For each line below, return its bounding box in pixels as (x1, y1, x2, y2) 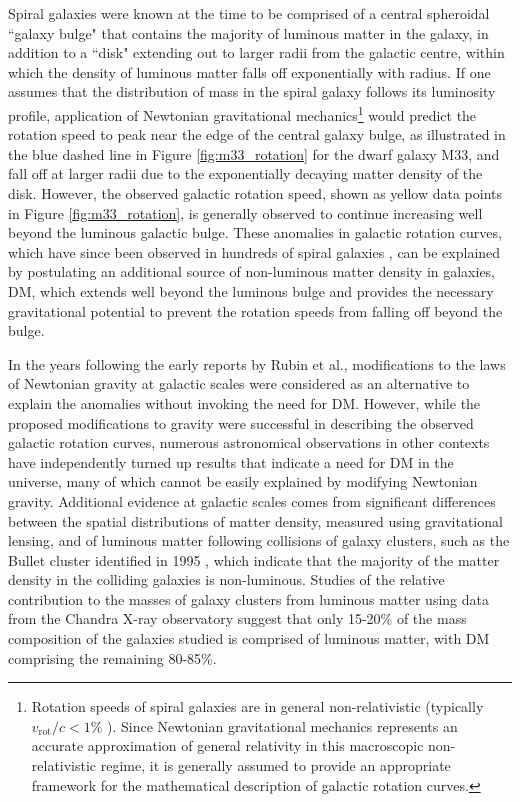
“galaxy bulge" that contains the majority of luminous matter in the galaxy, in (8, 22, 489, 43)
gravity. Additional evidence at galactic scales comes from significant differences (8, 490, 496, 511)
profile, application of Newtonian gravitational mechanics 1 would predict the (8, 101, 477, 125)
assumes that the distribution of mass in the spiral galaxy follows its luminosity (8, 81, 496, 102)
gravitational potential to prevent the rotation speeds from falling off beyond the (8, 300, 503, 321)
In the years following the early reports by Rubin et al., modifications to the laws (8, 353, 506, 374)
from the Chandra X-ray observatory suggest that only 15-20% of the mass (8, 608, 467, 629)
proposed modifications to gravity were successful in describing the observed (8, 412, 474, 433)
